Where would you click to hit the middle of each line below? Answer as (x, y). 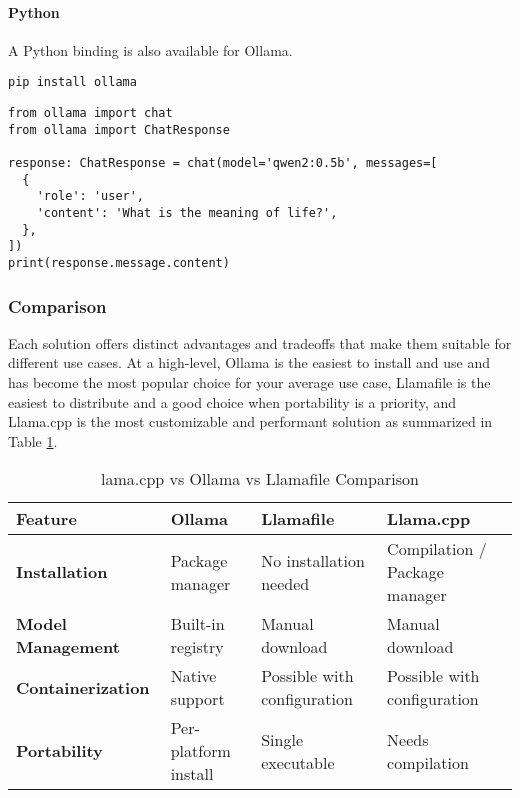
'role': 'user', (90, 196)
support (197, 699)
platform (200, 751)
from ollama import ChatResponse (119, 129)
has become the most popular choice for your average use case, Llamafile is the (249, 382)
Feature (46, 519)
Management (68, 647)
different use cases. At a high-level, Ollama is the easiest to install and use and (249, 362)
